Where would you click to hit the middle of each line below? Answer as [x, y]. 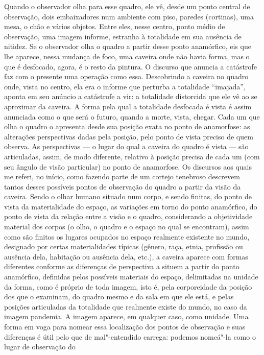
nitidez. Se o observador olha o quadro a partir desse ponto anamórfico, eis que [128, 46]
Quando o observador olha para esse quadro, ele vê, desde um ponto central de [127, 6]
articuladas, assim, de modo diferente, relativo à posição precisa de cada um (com [132, 156]
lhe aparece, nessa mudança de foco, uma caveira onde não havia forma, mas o [127, 56]
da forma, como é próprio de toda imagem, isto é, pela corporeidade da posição [128, 286]
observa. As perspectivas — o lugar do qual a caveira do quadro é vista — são [126, 146]
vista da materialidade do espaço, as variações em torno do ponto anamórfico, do [131, 206]
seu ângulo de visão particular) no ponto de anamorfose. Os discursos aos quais [128, 166]
